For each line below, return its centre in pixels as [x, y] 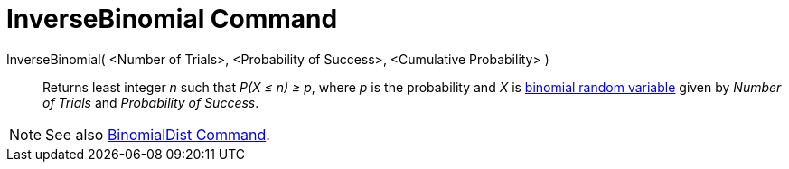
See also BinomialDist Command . [158, 134]
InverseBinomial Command [172, 19]
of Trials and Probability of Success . [151, 102]
